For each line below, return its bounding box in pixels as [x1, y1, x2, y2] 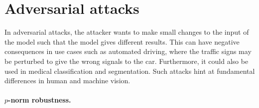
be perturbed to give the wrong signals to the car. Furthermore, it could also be [4, 55, 249, 66]
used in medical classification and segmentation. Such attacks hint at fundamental [4, 65, 255, 76]
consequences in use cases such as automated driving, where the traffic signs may [4, 46, 252, 56]
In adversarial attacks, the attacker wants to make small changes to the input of [4, 27, 249, 37]
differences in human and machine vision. [4, 75, 130, 86]
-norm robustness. [8, 95, 71, 105]
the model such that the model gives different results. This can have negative [4, 36, 240, 47]
